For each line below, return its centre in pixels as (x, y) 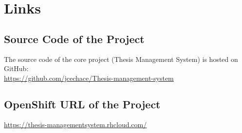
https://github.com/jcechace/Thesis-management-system (89, 78)
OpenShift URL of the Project (82, 104)
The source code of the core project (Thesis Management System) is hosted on (121, 59)
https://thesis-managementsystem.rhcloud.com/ (75, 124)
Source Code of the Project (74, 38)
